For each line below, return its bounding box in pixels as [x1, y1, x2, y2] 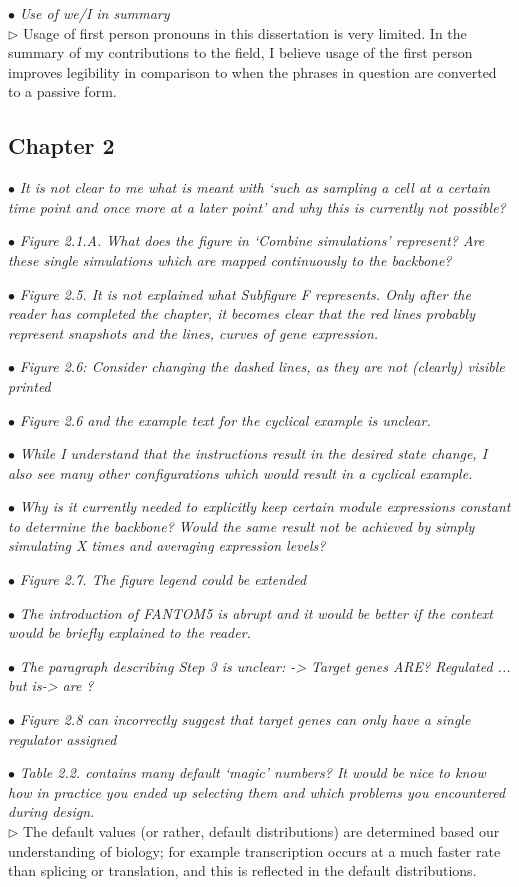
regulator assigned [8, 728, 117, 749]
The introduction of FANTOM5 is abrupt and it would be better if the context [19, 602, 493, 623]
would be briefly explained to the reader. [8, 622, 251, 643]
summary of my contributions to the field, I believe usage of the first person [8, 42, 473, 63]
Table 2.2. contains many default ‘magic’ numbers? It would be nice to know [19, 762, 486, 783]
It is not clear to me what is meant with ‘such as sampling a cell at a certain [19, 177, 490, 198]
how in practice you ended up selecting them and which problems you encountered [8, 781, 506, 802]
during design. [8, 801, 95, 822]
